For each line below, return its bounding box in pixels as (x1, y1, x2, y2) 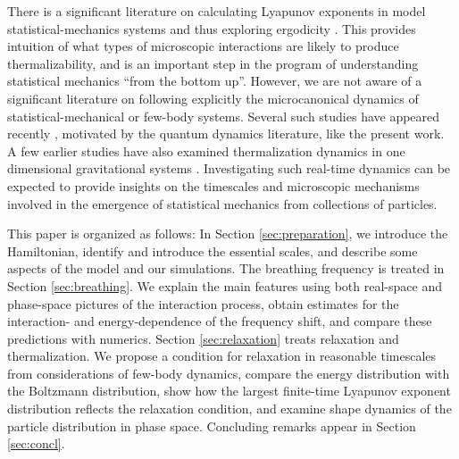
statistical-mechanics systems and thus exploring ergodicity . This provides (7, 19, 416, 38)
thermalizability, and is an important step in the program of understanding (7, 54, 419, 72)
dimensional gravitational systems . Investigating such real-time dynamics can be (7, 159, 451, 178)
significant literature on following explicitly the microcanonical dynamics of (7, 88, 419, 107)
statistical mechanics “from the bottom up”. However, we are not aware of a (7, 71, 422, 90)
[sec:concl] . (7, 434, 65, 453)
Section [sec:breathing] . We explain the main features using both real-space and (7, 276, 442, 295)
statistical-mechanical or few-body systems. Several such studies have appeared (7, 106, 440, 125)
